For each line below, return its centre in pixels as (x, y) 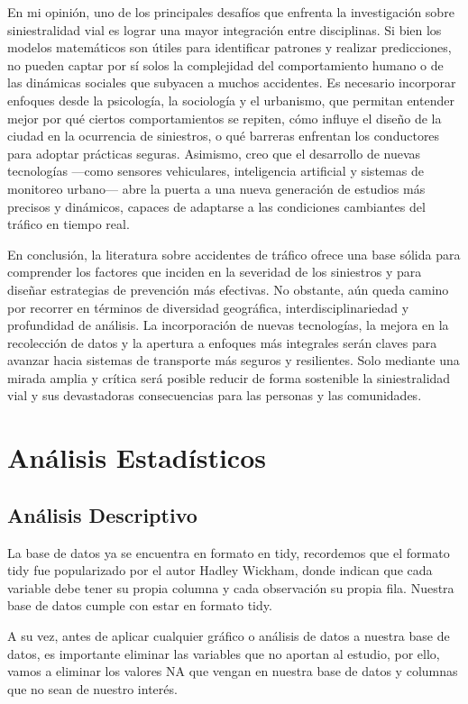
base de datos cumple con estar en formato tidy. (140, 605)
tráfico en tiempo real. (69, 224)
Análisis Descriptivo (102, 514)
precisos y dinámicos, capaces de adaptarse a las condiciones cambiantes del (216, 206)
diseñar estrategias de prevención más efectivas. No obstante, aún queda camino (228, 289)
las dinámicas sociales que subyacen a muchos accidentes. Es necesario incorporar (232, 82)
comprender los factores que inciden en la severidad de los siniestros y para (215, 272)
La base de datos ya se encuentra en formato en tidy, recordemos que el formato (229, 552)
